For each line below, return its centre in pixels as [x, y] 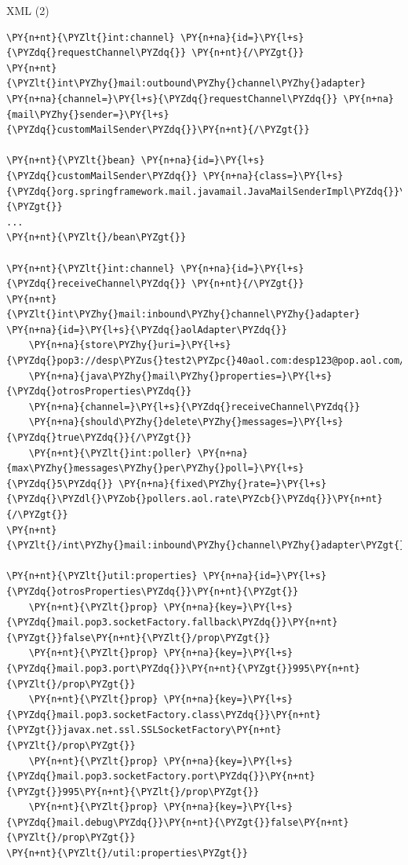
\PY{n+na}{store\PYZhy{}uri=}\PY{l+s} [130, 345]
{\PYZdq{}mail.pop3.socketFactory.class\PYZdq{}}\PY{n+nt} [164, 715]
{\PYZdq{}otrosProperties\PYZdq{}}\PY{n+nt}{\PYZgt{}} [153, 591]
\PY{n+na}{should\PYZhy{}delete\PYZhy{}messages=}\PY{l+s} [186, 422]
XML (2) [28, 10]
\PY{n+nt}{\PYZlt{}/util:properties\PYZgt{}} [127, 854]
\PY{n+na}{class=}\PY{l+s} [273, 176]
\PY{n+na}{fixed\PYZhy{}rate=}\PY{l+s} [223, 484]
